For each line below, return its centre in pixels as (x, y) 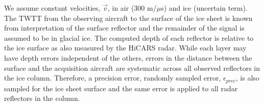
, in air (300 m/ (132, 8)
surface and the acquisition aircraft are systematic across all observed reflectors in (132, 68)
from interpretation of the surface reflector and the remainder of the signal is (124, 28)
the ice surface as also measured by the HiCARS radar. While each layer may (125, 48)
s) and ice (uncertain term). (204, 8)
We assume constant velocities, (52, 8)
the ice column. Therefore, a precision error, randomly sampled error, (113, 78)
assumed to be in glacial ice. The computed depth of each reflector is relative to (129, 37)
